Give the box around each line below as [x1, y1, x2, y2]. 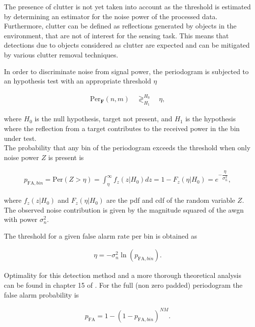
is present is [48, 152, 84, 162]
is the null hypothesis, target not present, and [34, 113, 172, 124]
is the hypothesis [185, 113, 236, 124]
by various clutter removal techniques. [4, 49, 118, 59]
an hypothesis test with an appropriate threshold [4, 76, 151, 86]
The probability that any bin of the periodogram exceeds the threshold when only [4, 142, 251, 153]
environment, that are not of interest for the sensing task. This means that [4, 30, 229, 40]
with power [4, 214, 38, 224]
